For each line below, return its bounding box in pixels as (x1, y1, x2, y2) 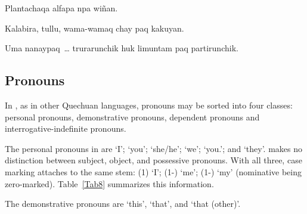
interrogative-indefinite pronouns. (5, 122, 126, 135)
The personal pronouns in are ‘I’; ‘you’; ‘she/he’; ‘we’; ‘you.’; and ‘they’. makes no (5, 142, 303, 154)
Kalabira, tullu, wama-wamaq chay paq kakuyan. (5, 21, 184, 34)
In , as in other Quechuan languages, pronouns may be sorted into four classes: (5, 98, 293, 111)
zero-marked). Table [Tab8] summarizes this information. (5, 177, 214, 190)
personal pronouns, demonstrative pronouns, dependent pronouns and (5, 110, 260, 123)
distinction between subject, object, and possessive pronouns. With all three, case (5, 154, 302, 166)
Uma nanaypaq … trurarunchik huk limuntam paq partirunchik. (5, 42, 238, 54)
